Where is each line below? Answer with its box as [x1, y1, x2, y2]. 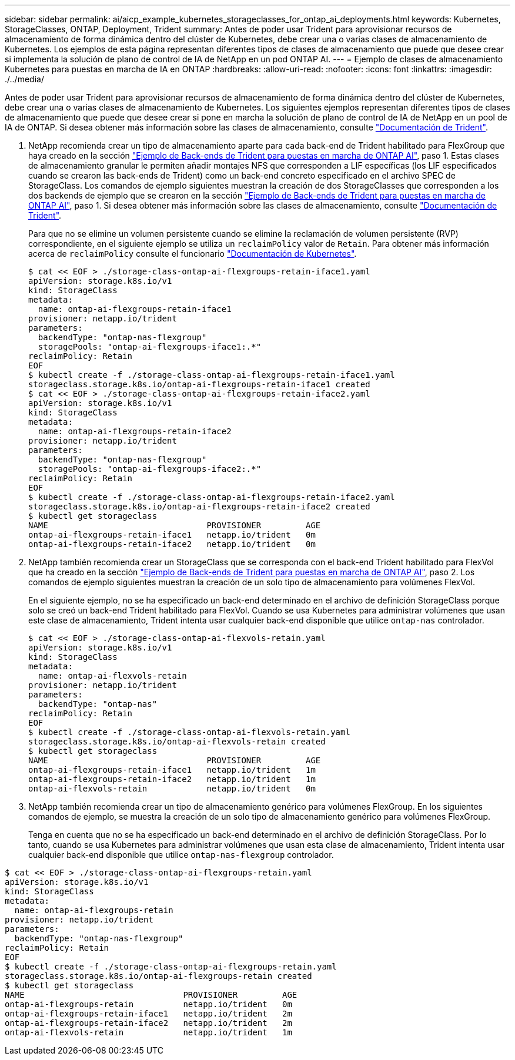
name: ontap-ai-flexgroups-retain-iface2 [38, 427, 232, 436]
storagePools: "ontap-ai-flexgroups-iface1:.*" [38, 342, 262, 351]
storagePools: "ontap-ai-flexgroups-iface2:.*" [38, 464, 262, 474]
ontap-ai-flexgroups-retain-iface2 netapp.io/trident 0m [28, 539, 316, 549]
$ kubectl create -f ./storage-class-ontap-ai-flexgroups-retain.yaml [5, 962, 337, 971]
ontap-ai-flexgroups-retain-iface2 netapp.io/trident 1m [28, 774, 316, 784]
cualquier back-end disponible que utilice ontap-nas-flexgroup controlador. [28, 850, 334, 860]
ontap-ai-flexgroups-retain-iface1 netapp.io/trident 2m [5, 1009, 292, 1018]
